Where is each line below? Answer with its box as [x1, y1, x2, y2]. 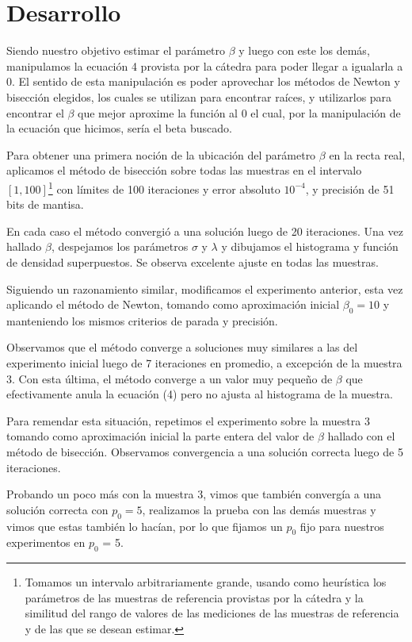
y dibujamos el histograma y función [221, 238, 399, 255]
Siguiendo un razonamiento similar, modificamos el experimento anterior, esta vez [6, 280, 403, 297]
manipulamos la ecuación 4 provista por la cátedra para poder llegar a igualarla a [6, 57, 403, 74]
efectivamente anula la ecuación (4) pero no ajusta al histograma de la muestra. [6, 386, 393, 402]
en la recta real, [329, 146, 406, 163]
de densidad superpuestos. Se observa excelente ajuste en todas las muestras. [6, 253, 379, 270]
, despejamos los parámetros [51, 238, 189, 255]
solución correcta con [6, 501, 109, 517]
